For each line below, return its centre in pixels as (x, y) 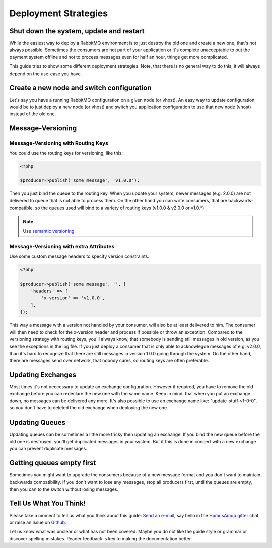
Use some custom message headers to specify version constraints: (79, 256)
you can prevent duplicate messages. (48, 448)
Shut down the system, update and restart (77, 31)
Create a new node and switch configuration (80, 88)
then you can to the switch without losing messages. (64, 489)
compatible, (22, 208)
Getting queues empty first (53, 463)
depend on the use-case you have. (46, 74)
